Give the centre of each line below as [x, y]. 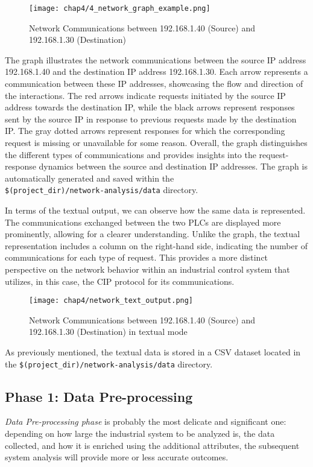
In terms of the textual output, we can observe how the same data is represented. [155, 210]
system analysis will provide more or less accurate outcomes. [117, 457]
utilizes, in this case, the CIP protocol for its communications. [120, 281]
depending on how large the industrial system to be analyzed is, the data [140, 434]
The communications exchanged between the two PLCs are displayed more [143, 222]
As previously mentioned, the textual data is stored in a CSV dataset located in [153, 352]
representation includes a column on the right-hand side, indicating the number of [156, 245]
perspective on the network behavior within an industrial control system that [147, 269]
